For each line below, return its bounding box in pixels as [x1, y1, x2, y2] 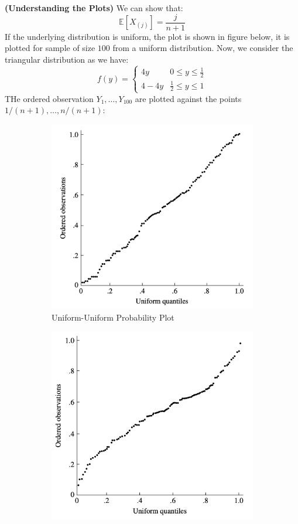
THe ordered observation [5, 92, 94, 104]
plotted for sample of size [5, 42, 95, 54]
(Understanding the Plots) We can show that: [5, 2, 183, 13]
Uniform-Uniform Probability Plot [52, 311, 174, 323]
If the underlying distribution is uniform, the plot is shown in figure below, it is [5, 30, 290, 42]
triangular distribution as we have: [5, 53, 129, 65]
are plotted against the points [135, 92, 242, 104]
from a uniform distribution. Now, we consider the [112, 42, 293, 54]
